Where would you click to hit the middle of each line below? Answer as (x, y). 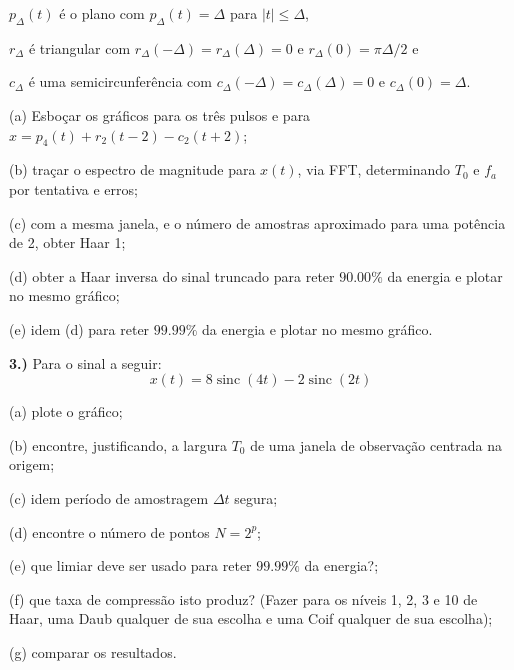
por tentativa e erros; (73, 188)
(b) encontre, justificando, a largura (118, 444)
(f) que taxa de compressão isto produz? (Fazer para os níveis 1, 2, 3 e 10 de (243, 598)
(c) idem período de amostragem (109, 497)
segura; (256, 497)
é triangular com (79, 47)
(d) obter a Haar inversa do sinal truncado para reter (172, 275)
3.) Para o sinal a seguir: (85, 362)
